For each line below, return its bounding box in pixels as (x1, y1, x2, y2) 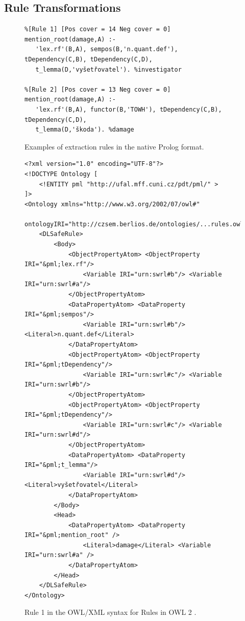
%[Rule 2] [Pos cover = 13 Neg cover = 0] (24, 85, 171, 93)
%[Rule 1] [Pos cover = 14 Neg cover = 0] (24, 26, 171, 33)
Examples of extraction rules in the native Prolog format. (24, 141, 204, 152)
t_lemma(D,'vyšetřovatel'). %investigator (35, 66, 182, 73)
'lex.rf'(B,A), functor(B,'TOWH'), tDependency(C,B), (35, 105, 222, 113)
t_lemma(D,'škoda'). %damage (35, 126, 134, 134)
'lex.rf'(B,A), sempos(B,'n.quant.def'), (35, 46, 178, 53)
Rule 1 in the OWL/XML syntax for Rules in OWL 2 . (24, 607, 197, 617)
